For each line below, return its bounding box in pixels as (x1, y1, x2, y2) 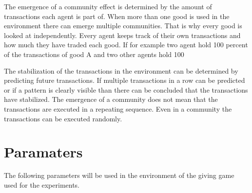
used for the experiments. (4, 179, 80, 190)
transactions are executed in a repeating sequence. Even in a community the (4, 103, 232, 114)
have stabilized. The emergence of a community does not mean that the (4, 94, 218, 104)
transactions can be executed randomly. (4, 113, 122, 123)
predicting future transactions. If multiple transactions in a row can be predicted (4, 75, 245, 85)
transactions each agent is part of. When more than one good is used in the (4, 11, 230, 21)
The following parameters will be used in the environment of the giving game (4, 170, 234, 180)
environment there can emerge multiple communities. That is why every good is (4, 20, 242, 31)
